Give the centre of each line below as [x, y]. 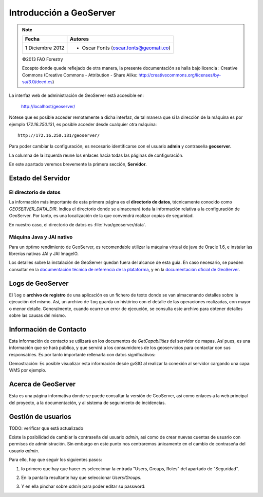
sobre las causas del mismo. [38, 315]
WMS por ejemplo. [28, 370]
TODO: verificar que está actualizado [46, 428]
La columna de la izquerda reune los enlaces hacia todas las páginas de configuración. [96, 155]
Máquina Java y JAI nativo [41, 237]
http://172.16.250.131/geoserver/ [59, 136]
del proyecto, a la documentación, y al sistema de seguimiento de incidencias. [87, 403]
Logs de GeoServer [39, 283]
